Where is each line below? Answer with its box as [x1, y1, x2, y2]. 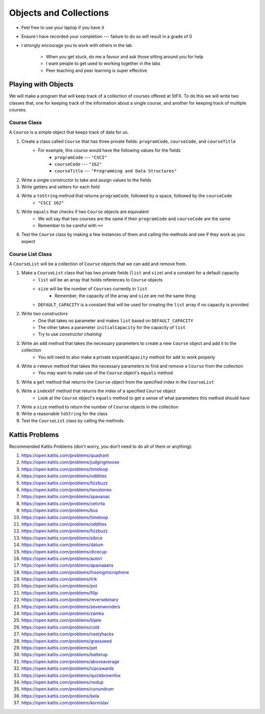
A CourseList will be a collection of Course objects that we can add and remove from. [9, 261, 187, 267]
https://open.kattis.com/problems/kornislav [21, 700, 109, 706]
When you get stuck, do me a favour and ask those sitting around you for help [46, 54, 204, 59]
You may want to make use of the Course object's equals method [38, 370, 173, 376]
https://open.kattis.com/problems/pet [21, 645, 98, 651]
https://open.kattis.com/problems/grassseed [21, 638, 112, 644]
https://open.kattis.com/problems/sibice [21, 535, 103, 541]
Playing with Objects [9, 80, 74, 88]
